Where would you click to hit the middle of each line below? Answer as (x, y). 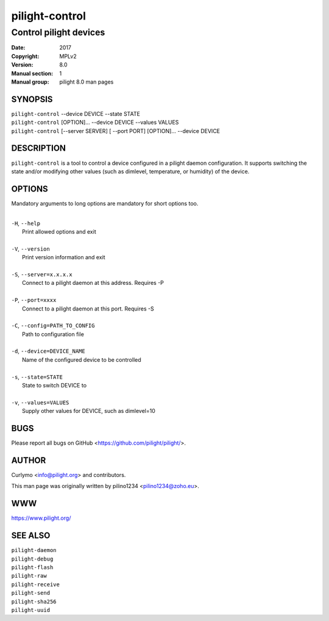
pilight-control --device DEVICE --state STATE (76, 113)
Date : (18, 48)
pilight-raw (29, 576)
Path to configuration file (53, 334)
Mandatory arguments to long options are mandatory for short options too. (105, 203)
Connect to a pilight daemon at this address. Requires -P (93, 283)
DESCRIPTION (39, 149)
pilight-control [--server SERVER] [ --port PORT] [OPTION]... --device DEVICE (116, 131)
